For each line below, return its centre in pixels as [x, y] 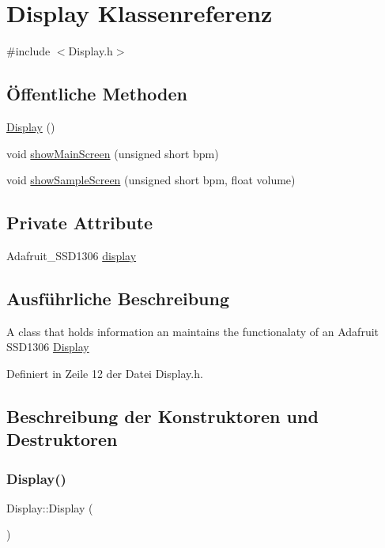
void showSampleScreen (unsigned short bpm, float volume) [151, 180]
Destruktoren [62, 439]
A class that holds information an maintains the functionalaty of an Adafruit [193, 331]
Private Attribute [80, 223]
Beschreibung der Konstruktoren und [162, 416]
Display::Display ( [50, 507]
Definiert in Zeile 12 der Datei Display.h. [105, 373]
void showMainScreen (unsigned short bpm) [113, 153]
